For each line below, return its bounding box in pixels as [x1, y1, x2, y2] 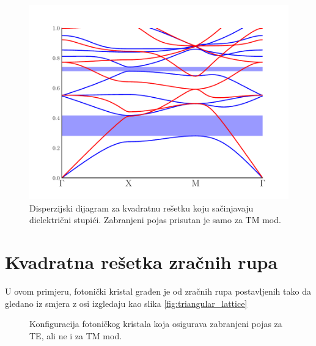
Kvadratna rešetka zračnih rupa [5, 249, 278, 274]
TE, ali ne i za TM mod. [29, 329, 122, 342]
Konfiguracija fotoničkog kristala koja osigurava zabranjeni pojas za [29, 317, 282, 330]
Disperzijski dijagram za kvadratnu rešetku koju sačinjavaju [29, 201, 254, 214]
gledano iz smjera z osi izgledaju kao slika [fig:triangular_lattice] [5, 296, 248, 309]
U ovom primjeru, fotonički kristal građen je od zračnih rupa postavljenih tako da [5, 284, 311, 297]
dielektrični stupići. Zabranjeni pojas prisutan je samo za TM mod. [29, 213, 281, 226]
